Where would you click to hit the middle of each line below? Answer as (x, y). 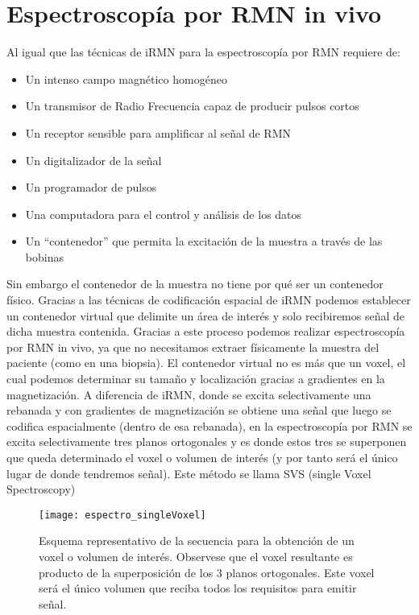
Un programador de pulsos (91, 187)
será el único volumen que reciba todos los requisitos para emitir (198, 588)
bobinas (44, 256)
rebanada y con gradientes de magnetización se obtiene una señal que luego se (199, 410)
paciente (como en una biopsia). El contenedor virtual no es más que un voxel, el (206, 363)
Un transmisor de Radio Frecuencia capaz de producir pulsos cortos (192, 106)
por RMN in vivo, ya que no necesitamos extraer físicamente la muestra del (193, 347)
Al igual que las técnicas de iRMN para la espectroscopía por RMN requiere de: (203, 52)
